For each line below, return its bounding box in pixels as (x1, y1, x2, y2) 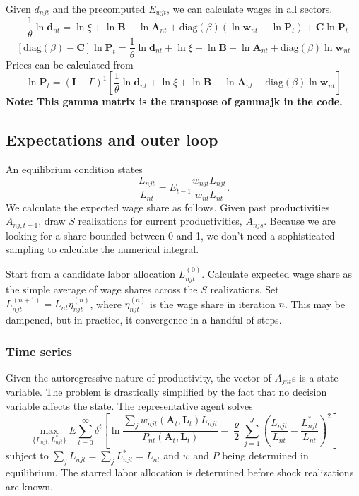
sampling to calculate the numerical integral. (6, 242, 199, 256)
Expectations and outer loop (6, 129, 218, 150)
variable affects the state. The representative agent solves (6, 398, 253, 413)
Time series (6, 342, 72, 360)
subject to (6, 448, 49, 463)
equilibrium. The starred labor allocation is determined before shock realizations (6, 465, 354, 480)
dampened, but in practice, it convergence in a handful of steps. (6, 312, 282, 327)
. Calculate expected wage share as (201, 266, 352, 281)
